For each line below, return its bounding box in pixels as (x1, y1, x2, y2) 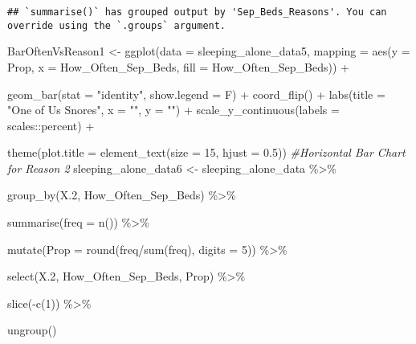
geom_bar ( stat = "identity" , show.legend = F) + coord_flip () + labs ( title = (7, 85, 385, 102)
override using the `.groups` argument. (7, 19, 226, 31)
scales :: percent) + (7, 117, 95, 133)
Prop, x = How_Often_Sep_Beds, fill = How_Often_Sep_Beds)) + (7, 58, 349, 75)
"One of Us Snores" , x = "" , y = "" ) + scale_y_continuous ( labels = (7, 101, 340, 118)
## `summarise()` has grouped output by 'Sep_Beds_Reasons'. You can (7, 6, 387, 18)
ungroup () (7, 321, 57, 338)
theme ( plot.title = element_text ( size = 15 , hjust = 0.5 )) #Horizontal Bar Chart (7, 144, 406, 161)
